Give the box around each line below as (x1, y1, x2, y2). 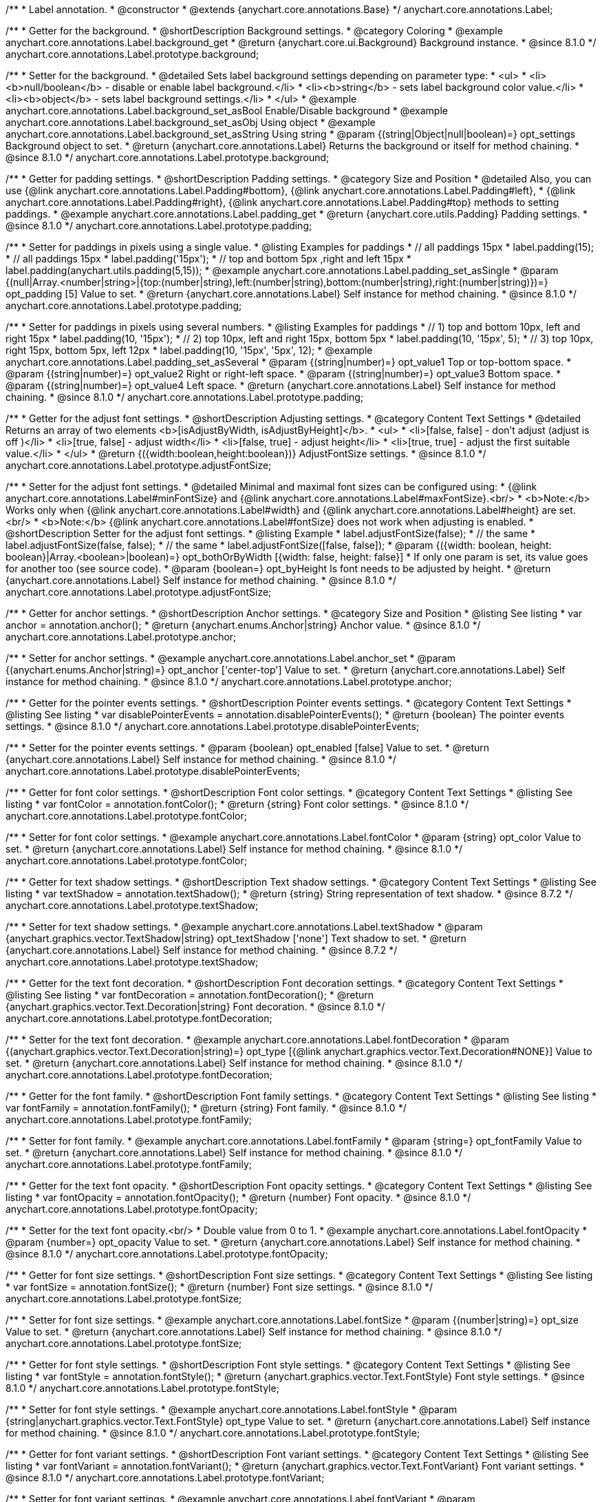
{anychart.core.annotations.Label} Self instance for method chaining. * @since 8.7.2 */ (6, 944, 398, 956)
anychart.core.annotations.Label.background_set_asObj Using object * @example (6, 116, 376, 128)
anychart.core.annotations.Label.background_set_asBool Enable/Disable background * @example (6, 105, 448, 116)
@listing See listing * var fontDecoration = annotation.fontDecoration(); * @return (6, 989, 374, 1001)
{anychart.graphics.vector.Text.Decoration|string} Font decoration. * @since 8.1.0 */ (6, 1001, 385, 1012)
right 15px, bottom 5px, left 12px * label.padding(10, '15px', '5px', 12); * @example (6, 344, 373, 356)
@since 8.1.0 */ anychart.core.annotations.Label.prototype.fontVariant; (6, 1472, 325, 1483)
